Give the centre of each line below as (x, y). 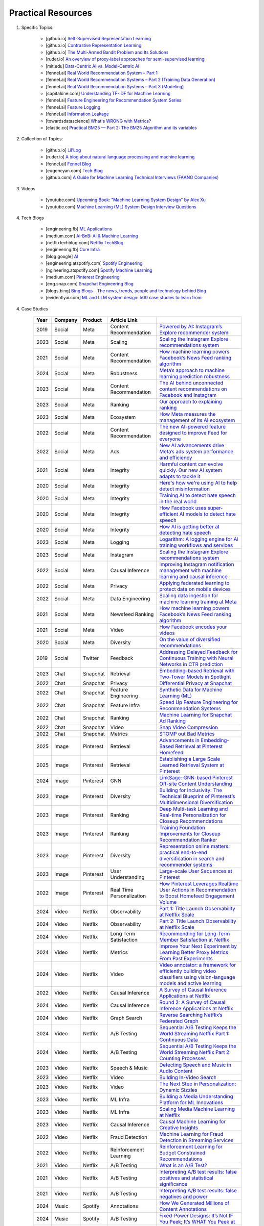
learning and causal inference (193, 576)
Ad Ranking (172, 721)
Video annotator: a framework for (198, 965)
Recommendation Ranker (188, 840)
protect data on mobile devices (195, 589)
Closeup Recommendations (191, 821)
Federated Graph (179, 1021)
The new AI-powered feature (192, 427)
